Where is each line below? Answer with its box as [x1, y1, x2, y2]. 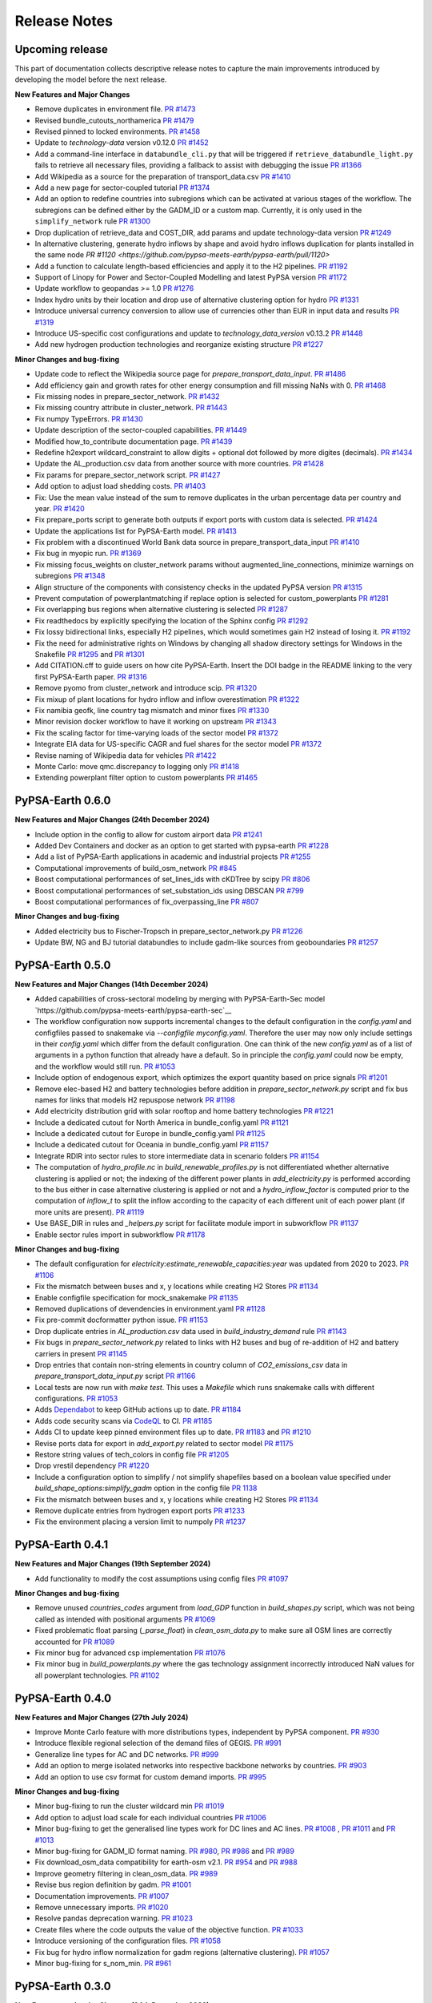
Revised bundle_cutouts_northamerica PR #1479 [34, 115, 194, 125]
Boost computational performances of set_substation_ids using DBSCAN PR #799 [34, 885, 304, 895]
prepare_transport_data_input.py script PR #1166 [34, 1371, 196, 1381]
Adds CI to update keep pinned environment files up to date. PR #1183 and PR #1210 [34, 1427, 312, 1437]
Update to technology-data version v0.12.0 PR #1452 [34, 138, 210, 147]
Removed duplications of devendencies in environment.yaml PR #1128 [34, 1304, 266, 1313]
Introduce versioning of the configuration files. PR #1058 [34, 1936, 222, 1946]
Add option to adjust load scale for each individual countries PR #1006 [34, 1812, 267, 1822]
